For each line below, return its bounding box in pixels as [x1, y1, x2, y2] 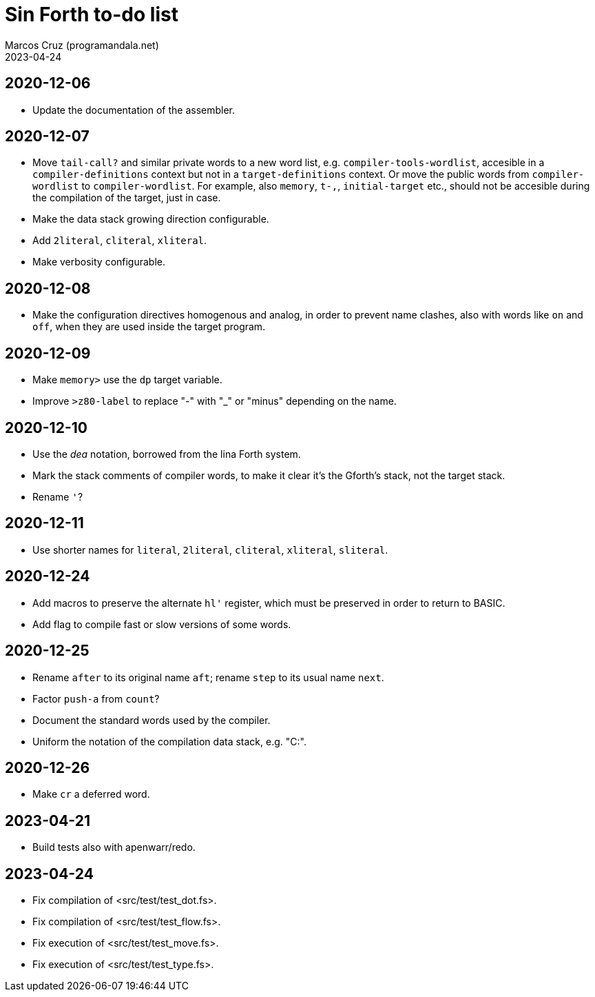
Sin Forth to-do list [5, 3, 178, 26]
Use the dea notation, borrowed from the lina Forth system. [32, 447, 301, 460]
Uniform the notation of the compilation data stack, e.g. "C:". [32, 735, 306, 747]
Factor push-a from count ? [32, 692, 160, 705]
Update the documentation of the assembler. [32, 103, 236, 116]
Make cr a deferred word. [32, 788, 150, 800]
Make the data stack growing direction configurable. [32, 213, 269, 225]
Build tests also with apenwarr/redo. [32, 841, 196, 854]
